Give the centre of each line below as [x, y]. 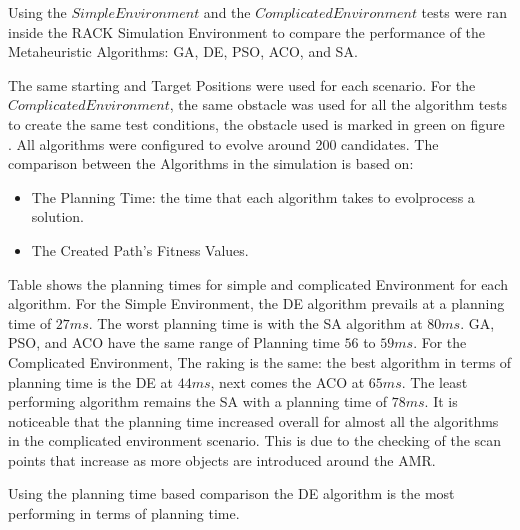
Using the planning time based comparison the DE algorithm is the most [231, 493]
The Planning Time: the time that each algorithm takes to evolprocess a [253, 196]
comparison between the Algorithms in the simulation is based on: [211, 163]
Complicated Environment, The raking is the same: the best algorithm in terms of [260, 361]
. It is [441, 401]
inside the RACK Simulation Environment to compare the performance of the [247, 31]
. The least [434, 381]
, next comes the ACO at [287, 381]
